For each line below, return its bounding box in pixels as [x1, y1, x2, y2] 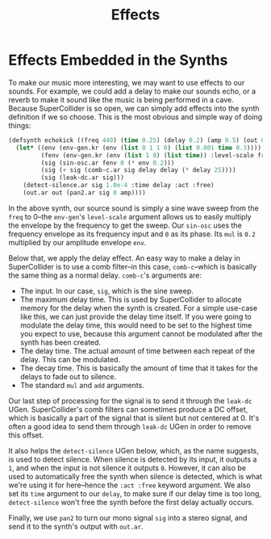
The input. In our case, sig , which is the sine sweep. [19, 286, 194, 295]
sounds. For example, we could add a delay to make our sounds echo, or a [8, 86, 256, 96]
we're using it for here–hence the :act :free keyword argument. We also [8, 480, 252, 490]
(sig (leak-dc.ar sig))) [40, 173, 125, 182]
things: [8, 120, 31, 130]
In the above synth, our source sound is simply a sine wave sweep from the [8, 203, 260, 213]
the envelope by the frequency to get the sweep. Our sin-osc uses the [8, 220, 242, 230]
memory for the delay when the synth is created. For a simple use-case [19, 303, 258, 312]
